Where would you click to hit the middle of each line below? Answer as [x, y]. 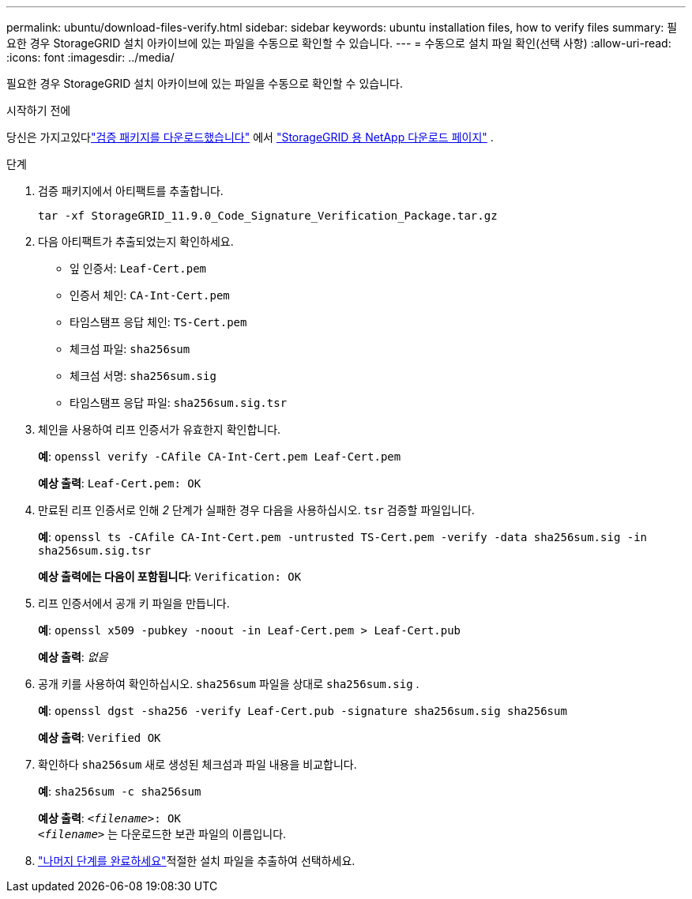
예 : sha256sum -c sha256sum [120, 791]
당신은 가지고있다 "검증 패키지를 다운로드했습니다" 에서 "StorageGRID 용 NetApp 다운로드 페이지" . [250, 137]
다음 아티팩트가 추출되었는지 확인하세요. [136, 241]
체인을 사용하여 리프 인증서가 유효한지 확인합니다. [160, 429]
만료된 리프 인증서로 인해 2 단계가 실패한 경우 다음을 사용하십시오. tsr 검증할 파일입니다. [256, 510]
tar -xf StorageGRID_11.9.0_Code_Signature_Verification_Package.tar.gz [268, 216]
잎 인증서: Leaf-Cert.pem [138, 268]
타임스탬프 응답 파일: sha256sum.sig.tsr [179, 402]
